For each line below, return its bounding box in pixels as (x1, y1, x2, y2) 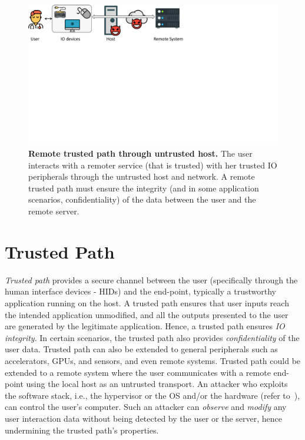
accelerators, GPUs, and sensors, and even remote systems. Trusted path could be (5, 354, 301, 366)
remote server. (28, 205, 79, 217)
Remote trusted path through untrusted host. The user (28, 147, 253, 160)
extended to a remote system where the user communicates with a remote (5, 366, 271, 378)
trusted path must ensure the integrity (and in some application (28, 181, 259, 194)
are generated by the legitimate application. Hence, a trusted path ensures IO (5, 320, 285, 332)
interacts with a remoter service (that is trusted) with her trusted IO (28, 158, 277, 171)
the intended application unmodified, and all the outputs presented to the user (5, 308, 289, 320)
